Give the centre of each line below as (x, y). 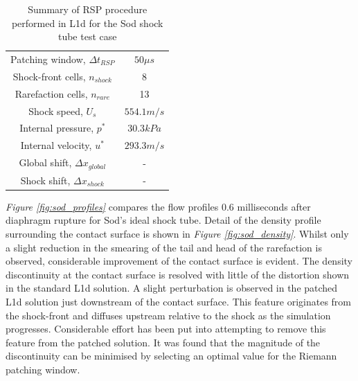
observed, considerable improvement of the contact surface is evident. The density (179, 261)
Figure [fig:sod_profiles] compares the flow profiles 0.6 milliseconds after (158, 206)
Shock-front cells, (49, 76)
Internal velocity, (56, 145)
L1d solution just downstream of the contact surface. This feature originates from (179, 302)
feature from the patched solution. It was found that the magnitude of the (163, 342)
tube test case (87, 36)
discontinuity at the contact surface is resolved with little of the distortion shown (178, 274)
